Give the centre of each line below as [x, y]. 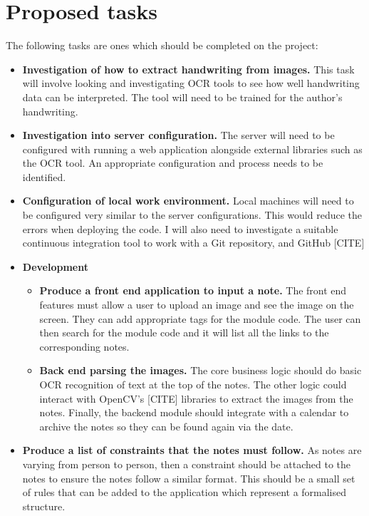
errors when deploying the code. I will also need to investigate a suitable [180, 228]
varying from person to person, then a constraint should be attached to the [186, 464]
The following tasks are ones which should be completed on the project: [162, 45]
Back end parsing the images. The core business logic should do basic [201, 370]
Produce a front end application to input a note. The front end [193, 290]
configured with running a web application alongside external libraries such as [192, 149]
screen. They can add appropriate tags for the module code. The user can [200, 318]
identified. [44, 176]
